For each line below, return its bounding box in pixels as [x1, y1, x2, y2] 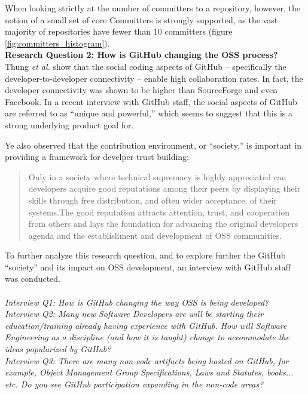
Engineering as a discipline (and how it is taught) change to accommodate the [5, 331, 289, 343]
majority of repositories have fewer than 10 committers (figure [5, 25, 233, 38]
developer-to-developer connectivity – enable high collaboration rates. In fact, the [5, 72, 303, 84]
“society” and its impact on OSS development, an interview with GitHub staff [5, 260, 291, 273]
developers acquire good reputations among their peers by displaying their [28, 182, 301, 195]
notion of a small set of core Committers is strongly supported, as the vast [5, 13, 278, 26]
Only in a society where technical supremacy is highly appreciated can [28, 170, 286, 183]
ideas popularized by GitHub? [5, 343, 111, 355]
